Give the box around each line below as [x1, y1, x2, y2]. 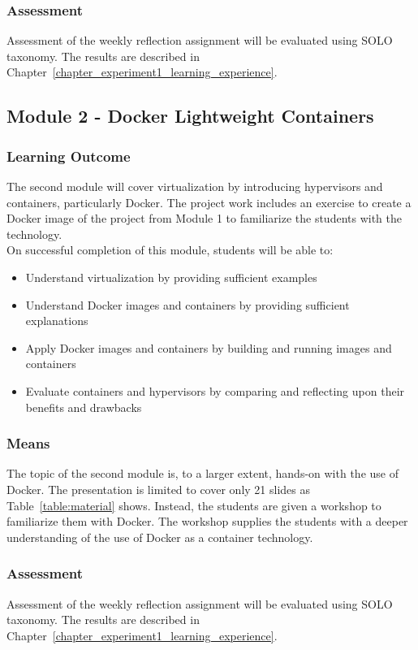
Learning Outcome [6, 145, 131, 166]
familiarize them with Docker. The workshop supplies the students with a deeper [6, 513, 408, 530]
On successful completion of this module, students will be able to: [6, 241, 334, 258]
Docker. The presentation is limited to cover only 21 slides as [6, 480, 310, 497]
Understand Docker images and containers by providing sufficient [25, 296, 350, 313]
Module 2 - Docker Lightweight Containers [6, 103, 374, 128]
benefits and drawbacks [25, 398, 142, 415]
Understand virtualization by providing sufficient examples [25, 268, 317, 285]
